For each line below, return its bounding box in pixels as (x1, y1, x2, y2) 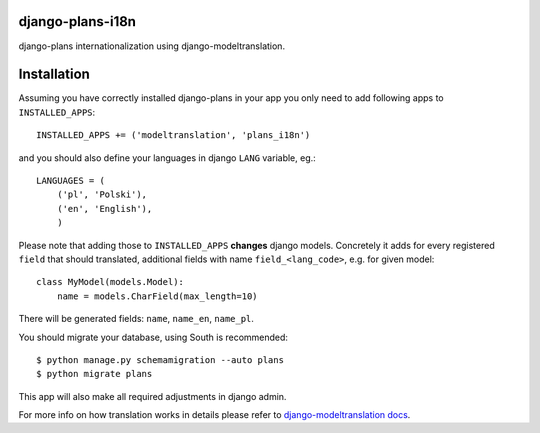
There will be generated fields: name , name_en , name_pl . (18, 313, 255, 325)
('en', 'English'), (56, 203, 153, 214)
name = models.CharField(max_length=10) (56, 290, 259, 302)
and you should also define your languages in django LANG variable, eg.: (18, 151, 317, 164)
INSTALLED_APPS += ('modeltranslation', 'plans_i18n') (36, 130, 311, 141)
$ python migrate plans (36, 368, 153, 380)
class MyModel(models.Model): (36, 276, 185, 288)
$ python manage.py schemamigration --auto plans (36, 354, 285, 365)
